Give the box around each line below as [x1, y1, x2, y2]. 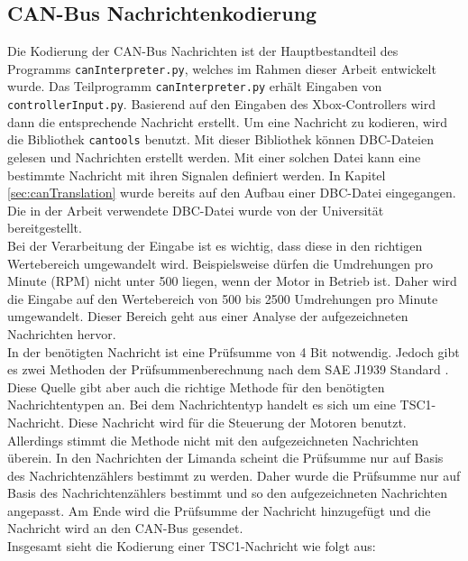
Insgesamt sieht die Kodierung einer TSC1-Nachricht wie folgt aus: [7, 537, 376, 556]
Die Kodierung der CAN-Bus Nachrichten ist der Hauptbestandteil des [7, 41, 399, 60]
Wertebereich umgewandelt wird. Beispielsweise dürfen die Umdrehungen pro [7, 253, 433, 272]
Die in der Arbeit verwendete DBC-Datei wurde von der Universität [7, 200, 384, 219]
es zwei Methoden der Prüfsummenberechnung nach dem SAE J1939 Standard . [7, 360, 449, 379]
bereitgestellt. [7, 218, 82, 237]
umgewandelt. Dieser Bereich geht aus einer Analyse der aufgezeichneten [7, 307, 408, 326]
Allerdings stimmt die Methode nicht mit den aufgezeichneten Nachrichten [7, 430, 418, 449]
